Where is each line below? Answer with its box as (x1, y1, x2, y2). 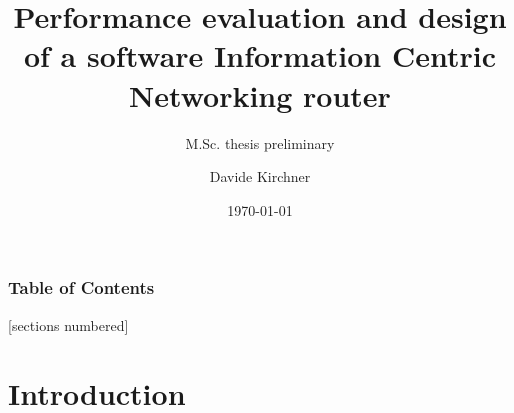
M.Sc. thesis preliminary (185, 132, 335, 153)
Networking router (129, 74, 391, 115)
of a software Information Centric (23, 35, 497, 76)
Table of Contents (8, 275, 155, 300)
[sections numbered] (8, 314, 129, 335)
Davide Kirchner (209, 166, 311, 187)
